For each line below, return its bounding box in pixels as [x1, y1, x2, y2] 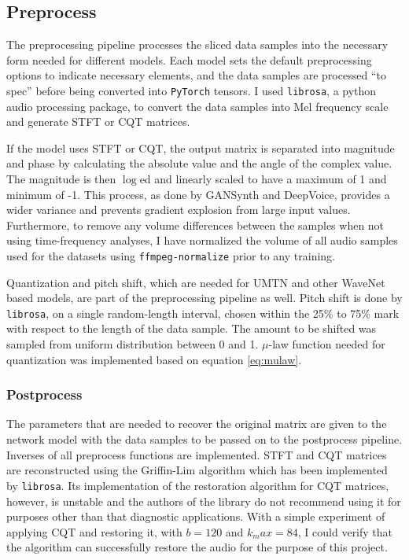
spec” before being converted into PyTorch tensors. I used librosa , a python [6, 82, 377, 98]
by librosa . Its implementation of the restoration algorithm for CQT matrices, [6, 477, 389, 493]
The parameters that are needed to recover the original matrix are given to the [6, 415, 387, 432]
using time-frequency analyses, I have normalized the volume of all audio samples [6, 232, 398, 249]
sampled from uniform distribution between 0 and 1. [6, 336, 259, 352]
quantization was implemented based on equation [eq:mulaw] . [6, 351, 302, 367]
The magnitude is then [6, 171, 116, 187]
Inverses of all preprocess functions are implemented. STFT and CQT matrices [6, 446, 387, 462]
